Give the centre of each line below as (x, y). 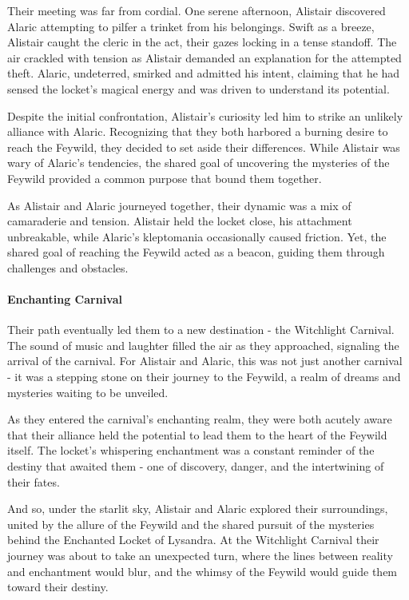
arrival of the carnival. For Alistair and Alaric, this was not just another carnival (205, 361)
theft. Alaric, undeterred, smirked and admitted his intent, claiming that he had (204, 73)
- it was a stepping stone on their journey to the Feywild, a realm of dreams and (204, 377)
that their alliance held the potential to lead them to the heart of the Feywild (197, 434)
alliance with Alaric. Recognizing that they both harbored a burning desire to (198, 131)
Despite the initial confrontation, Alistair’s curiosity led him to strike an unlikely (205, 115)
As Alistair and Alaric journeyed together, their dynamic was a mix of (179, 205)
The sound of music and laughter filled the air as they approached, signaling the (203, 345)
